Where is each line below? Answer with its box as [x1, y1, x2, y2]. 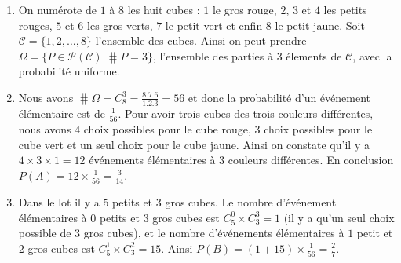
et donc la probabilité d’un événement [188, 89, 371, 105]
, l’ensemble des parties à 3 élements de [152, 47, 342, 64]
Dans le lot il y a [18, 194, 100, 210]
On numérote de [18, 2, 97, 17]
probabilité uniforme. [18, 63, 120, 79]
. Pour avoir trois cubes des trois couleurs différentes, [118, 104, 374, 121]
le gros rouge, [212, 2, 277, 17]
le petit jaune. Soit [275, 16, 365, 33]
